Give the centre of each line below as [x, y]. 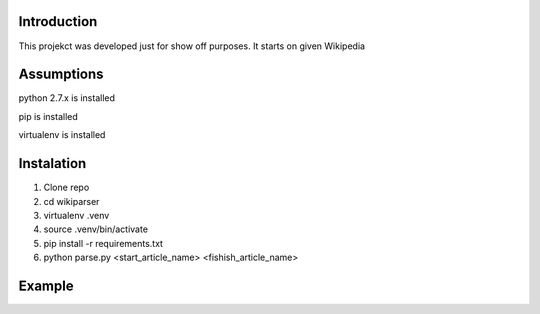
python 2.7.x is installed [66, 98]
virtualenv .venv [76, 215]
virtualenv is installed [62, 135]
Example [46, 285]
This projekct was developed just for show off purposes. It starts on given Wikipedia [191, 46]
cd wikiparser [71, 201]
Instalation [52, 163]
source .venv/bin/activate [96, 229]
